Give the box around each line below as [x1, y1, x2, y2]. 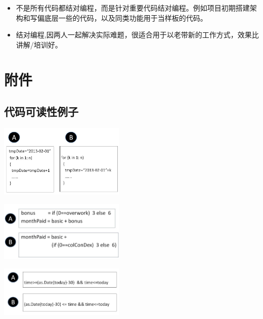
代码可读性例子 [4, 104, 78, 119]
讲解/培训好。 [16, 39, 62, 50]
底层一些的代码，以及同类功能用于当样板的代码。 [44, 12, 207, 23]
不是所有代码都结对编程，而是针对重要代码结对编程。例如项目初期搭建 [16, 3, 250, 13]
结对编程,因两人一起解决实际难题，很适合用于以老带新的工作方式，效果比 [16, 29, 259, 40]
